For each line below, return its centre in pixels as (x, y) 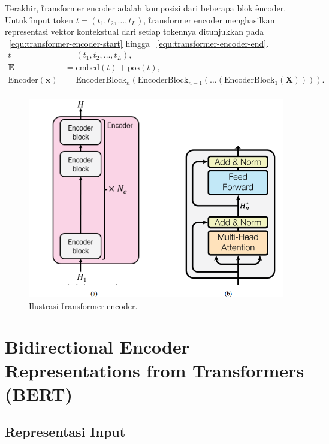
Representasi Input (65, 432)
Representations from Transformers (155, 370)
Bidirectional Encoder (97, 347)
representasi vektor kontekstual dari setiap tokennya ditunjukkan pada (135, 31)
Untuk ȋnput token (39, 19)
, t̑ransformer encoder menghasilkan (209, 19)
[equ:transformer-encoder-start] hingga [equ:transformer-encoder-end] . (139, 43)
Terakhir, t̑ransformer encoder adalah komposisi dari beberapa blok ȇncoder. (146, 8)
